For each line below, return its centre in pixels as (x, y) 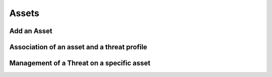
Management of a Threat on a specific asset (80, 63)
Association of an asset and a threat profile (78, 47)
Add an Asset (31, 31)
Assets (24, 13)
